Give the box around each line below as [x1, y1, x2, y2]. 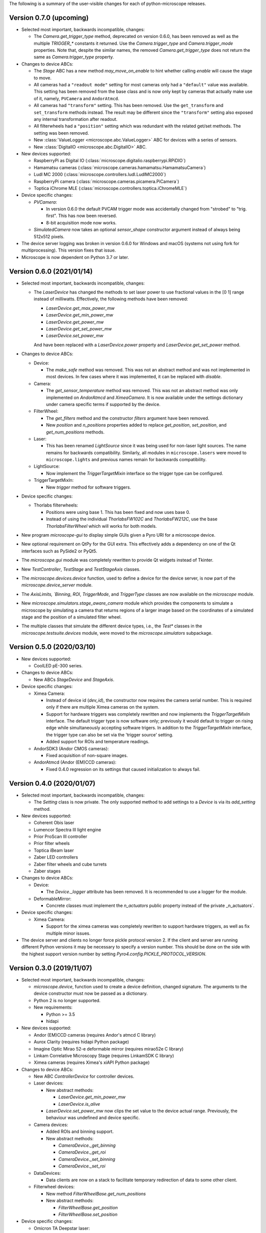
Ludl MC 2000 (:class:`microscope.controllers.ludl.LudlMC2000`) [33, 172, 166, 178]
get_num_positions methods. [46, 429, 105, 435]
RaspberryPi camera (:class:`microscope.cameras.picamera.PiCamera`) [33, 178, 179, 184]
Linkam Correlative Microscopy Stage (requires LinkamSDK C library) [33, 1052, 174, 1058]
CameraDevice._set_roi [58, 1163, 106, 1169]
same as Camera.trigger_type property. [33, 54, 114, 60]
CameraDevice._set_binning [58, 1156, 116, 1162]
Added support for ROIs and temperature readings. [46, 739, 150, 745]
